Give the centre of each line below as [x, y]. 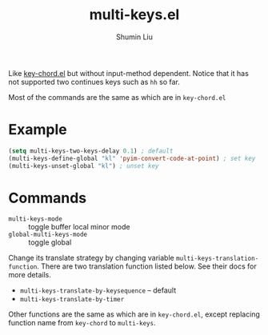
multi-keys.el [134, 15]
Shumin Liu [134, 37]
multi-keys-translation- [217, 259]
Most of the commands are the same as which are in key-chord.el [117, 97]
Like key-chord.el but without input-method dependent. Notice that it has [129, 73]
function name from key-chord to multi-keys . [82, 323]
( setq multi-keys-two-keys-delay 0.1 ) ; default [91, 151]
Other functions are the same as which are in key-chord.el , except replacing [134, 314]
